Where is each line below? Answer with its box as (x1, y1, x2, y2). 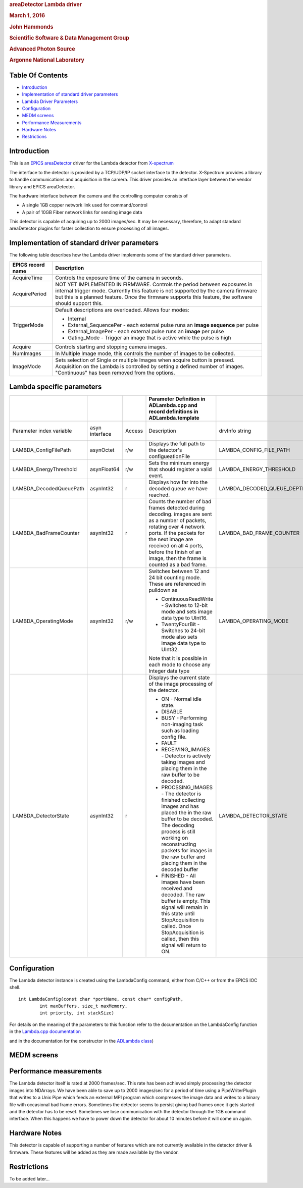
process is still (161, 828, 195, 835)
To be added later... (9, 1175, 50, 1181)
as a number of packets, (148, 517, 207, 524)
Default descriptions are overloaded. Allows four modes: (55, 306, 189, 313)
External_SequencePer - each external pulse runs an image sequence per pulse (68, 321, 259, 328)
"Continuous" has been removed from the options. (55, 369, 175, 376)
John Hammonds (9, 23, 54, 30)
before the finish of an (148, 548, 201, 555)
